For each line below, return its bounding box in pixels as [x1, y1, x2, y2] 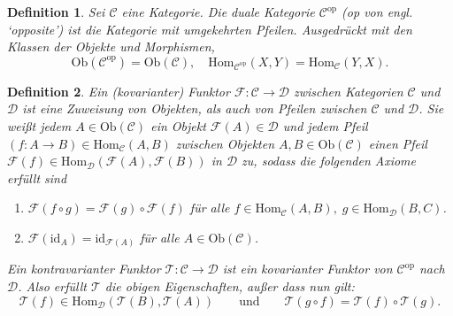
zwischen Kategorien [293, 81, 403, 100]
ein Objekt [150, 116, 206, 135]
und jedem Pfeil [282, 116, 368, 135]
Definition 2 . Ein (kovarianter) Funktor [7, 81, 230, 100]
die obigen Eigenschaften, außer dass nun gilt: [104, 277, 355, 296]
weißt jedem [7, 116, 72, 135]
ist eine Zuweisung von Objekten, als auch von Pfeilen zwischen [22, 99, 367, 118]
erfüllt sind [7, 168, 67, 187]
